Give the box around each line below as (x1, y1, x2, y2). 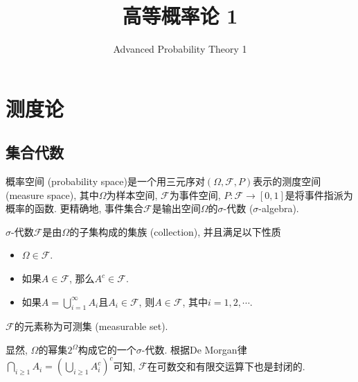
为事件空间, (169, 187, 221, 202)
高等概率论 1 (122, 1, 238, 30)
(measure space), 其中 (6, 187, 99, 202)
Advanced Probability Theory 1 (113, 42, 247, 56)
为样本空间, (106, 187, 158, 202)
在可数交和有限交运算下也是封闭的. (147, 358, 305, 373)
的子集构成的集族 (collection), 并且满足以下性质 (69, 224, 281, 238)
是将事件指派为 (285, 187, 353, 202)
